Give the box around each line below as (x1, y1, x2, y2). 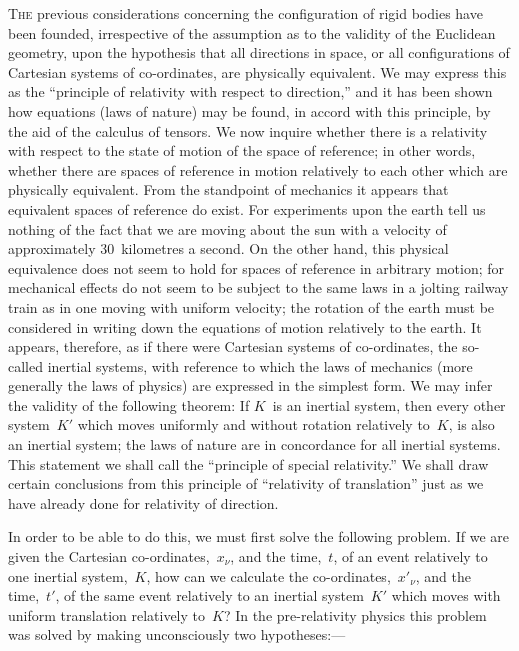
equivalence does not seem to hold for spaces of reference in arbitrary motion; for (8, 257, 505, 278)
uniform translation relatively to (8, 604, 206, 625)
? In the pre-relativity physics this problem (223, 604, 487, 625)
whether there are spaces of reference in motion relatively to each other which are (8, 159, 508, 180)
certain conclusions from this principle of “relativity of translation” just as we (8, 473, 484, 494)
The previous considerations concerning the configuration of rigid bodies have (8, 3, 483, 23)
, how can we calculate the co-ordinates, (146, 565, 391, 586)
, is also (448, 414, 495, 435)
